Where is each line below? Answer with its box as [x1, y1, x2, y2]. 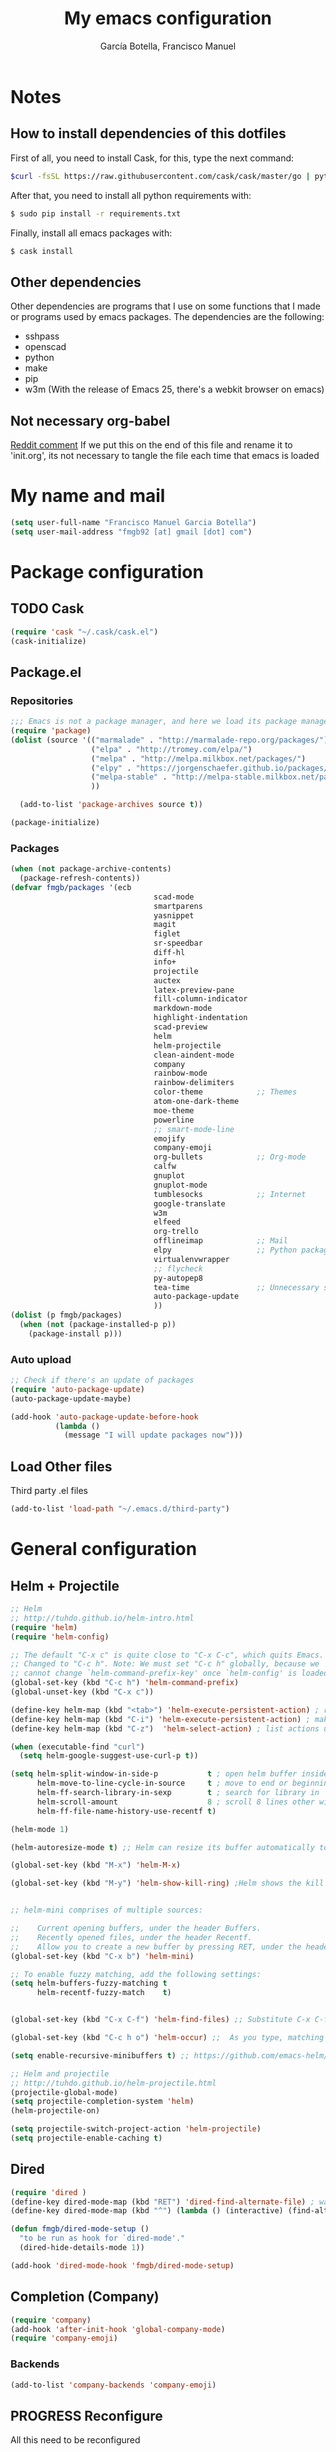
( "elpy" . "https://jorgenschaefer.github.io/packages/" [90, 763, 333, 773]
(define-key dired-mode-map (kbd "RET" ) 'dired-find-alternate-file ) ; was [10, 2197, 333, 2207]
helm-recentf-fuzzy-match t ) [36, 1988, 172, 1998]
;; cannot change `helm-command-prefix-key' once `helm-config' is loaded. [10, 1668, 333, 1679]
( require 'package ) [10, 726, 92, 736]
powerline [153, 1115, 195, 1125]
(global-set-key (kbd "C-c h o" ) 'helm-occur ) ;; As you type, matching [10, 2033, 325, 2043]
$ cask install [10, 246, 74, 256]
